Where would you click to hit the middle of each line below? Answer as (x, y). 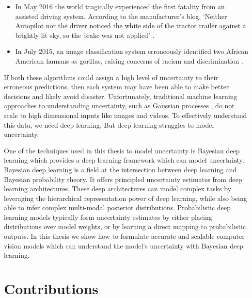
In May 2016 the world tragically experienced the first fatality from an (120, 6)
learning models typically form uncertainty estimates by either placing (108, 217)
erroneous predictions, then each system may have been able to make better (117, 87)
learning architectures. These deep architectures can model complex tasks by (118, 189)
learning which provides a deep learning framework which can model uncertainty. (124, 160)
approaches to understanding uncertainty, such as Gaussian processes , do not (119, 106)
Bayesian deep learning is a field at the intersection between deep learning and (120, 169)
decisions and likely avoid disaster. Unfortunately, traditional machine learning (121, 96)
